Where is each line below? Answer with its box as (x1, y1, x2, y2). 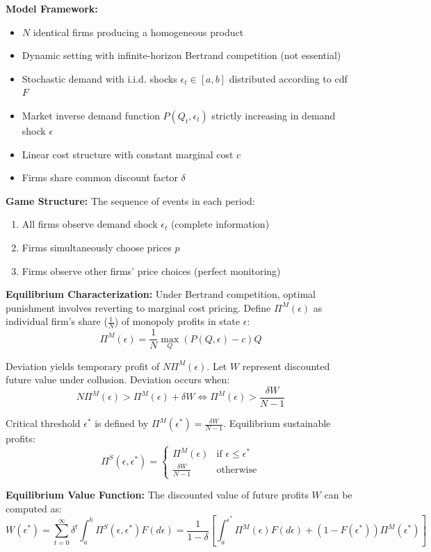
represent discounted (242, 358, 330, 373)
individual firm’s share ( (6, 314, 108, 328)
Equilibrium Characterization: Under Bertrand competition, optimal (6, 287, 316, 301)
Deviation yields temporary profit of (6, 358, 160, 373)
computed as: (6, 501, 62, 515)
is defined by (95, 416, 149, 430)
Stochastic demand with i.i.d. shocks (22, 71, 177, 85)
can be (324, 487, 352, 502)
